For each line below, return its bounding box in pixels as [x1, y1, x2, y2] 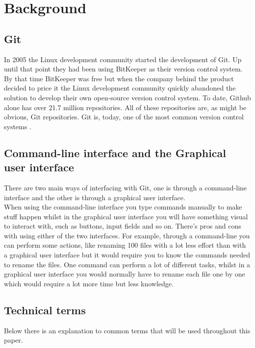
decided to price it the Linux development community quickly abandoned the [4, 83, 236, 93]
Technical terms [4, 302, 86, 317]
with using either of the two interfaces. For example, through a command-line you [4, 230, 250, 240]
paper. [4, 335, 23, 345]
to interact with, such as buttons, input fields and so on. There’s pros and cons [4, 221, 241, 231]
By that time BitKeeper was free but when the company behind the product [4, 73, 234, 83]
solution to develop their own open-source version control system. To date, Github [4, 92, 251, 102]
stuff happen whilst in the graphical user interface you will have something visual [4, 211, 248, 221]
